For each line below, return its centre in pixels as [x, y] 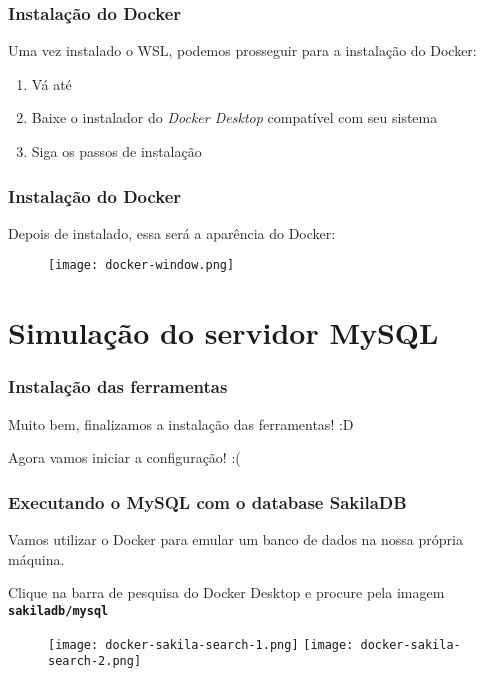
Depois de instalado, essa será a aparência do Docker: [172, 232]
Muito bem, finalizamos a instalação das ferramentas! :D [181, 423]
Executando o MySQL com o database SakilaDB [207, 501]
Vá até [51, 83]
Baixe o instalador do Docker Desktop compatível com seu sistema [234, 117]
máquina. [36, 558]
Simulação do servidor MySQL [223, 332]
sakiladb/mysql [58, 610]
